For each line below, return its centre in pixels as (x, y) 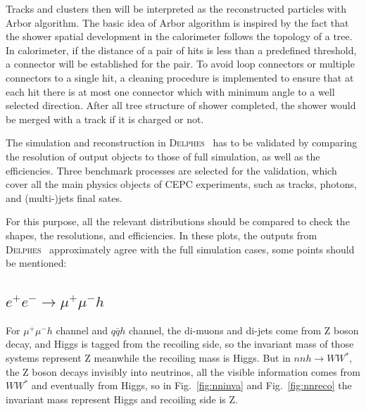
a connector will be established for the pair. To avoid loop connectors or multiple (180, 64)
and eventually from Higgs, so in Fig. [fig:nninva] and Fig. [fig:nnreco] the (191, 385)
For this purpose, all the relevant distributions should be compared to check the (178, 221)
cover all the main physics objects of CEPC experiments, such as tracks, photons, (181, 184)
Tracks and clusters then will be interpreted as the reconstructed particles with (176, 8)
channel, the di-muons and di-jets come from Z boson (244, 330)
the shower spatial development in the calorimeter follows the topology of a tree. (179, 36)
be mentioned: (36, 263)
